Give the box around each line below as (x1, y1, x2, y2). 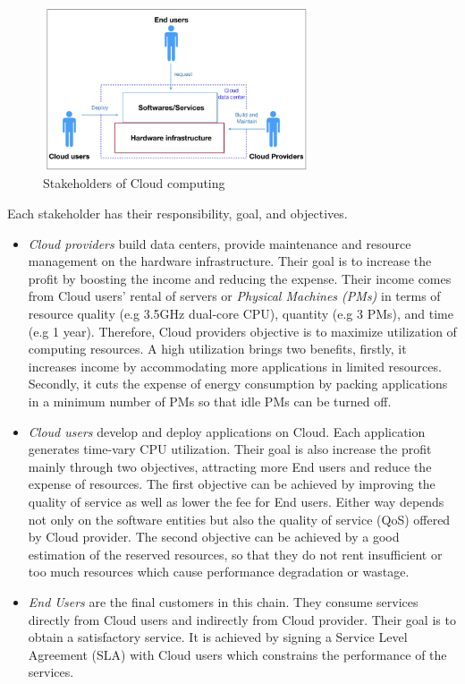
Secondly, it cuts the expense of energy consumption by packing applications (28, 374, 448, 393)
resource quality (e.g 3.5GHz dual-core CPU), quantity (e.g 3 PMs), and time (28, 304, 453, 322)
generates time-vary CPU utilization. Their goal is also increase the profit (28, 440, 432, 458)
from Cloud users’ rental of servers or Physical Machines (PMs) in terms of (28, 286, 441, 305)
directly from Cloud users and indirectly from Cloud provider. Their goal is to (28, 610, 456, 628)
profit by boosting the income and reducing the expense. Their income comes (28, 269, 452, 287)
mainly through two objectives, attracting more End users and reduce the (28, 457, 432, 475)
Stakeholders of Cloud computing (43, 174, 225, 192)
